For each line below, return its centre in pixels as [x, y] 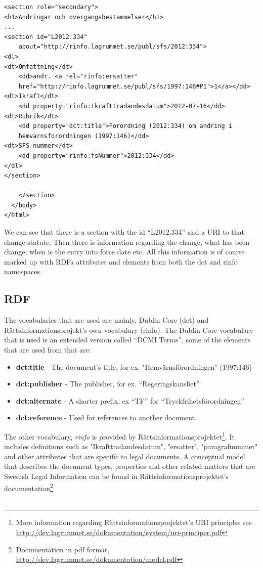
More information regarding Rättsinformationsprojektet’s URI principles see [134, 522]
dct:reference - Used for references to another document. [106, 418]
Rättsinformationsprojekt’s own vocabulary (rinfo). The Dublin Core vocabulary [129, 330]
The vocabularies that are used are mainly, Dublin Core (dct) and [106, 320]
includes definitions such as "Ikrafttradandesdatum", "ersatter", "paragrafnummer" [131, 446]
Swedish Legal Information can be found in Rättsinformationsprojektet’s [116, 476]
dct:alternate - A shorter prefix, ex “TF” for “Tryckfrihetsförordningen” [130, 400]
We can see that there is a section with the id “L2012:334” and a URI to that [124, 232]
